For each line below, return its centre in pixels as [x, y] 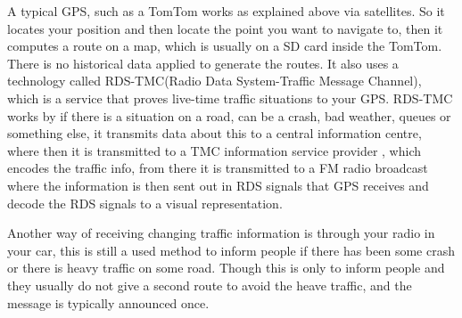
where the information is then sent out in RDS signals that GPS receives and [218, 185]
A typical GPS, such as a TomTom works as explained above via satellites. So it [226, 11]
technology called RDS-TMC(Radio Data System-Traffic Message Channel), [214, 81]
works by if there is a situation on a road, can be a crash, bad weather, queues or [229, 115]
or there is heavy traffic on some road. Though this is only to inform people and [226, 268]
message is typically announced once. [108, 302]
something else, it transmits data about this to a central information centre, [214, 133]
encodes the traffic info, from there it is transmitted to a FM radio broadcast [218, 168]
